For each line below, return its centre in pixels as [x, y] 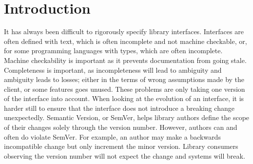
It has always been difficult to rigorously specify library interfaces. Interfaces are [124, 31]
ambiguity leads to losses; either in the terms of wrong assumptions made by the [124, 79]
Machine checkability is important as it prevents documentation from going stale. [125, 60]
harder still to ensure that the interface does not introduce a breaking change [119, 108]
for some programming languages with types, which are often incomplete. [113, 51]
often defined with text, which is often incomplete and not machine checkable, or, [126, 41]
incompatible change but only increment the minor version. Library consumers [121, 146]
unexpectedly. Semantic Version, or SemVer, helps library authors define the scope [127, 117]
